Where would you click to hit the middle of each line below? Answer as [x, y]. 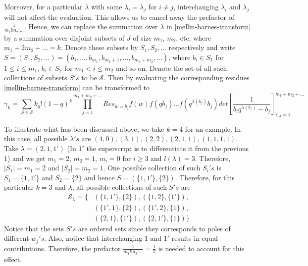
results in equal [195, 238]
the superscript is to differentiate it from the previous [168, 148]
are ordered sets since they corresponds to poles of [154, 228]
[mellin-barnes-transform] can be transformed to [77, 87]
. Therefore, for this [205, 177]
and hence [100, 177]
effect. [13, 259]
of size [142, 37]
